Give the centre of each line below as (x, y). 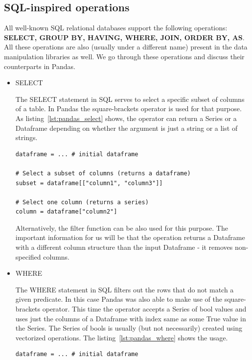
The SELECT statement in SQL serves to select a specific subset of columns (130, 99)
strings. (26, 137)
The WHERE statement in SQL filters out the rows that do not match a (125, 289)
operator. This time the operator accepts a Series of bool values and (144, 309)
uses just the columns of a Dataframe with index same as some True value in (131, 318)
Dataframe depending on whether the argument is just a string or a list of (126, 128)
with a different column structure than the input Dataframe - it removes (124, 247)
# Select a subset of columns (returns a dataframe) (103, 173)
